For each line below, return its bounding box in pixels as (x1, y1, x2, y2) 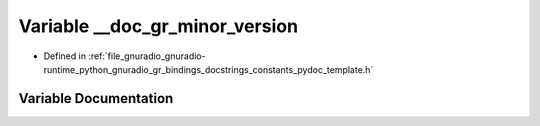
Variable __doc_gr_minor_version (18, 15, 299, 37)
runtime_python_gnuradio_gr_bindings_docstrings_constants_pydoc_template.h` (43, 63, 374, 75)
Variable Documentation (18, 90, 174, 107)
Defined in (43, 50, 87, 62)
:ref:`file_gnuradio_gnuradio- (88, 50, 206, 62)
